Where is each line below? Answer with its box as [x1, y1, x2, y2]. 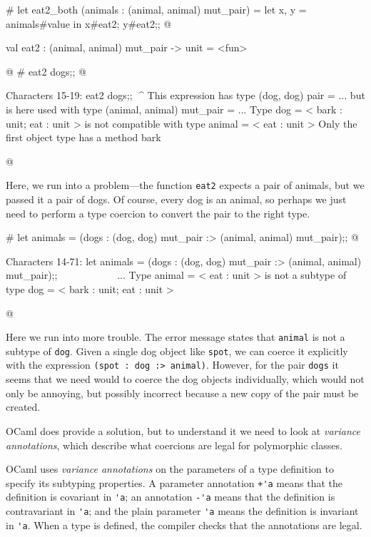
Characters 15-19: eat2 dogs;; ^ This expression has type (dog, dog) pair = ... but [6, 88, 365, 103]
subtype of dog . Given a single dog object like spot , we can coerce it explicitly [6, 343, 348, 358]
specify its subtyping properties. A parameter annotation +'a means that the [6, 475, 342, 490]
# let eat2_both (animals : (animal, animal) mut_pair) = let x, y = [6, 2, 307, 16]
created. [6, 399, 41, 414]
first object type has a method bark [6, 130, 161, 145]
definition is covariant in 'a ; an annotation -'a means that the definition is [6, 489, 335, 504]
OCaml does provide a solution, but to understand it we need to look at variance [6, 423, 360, 438]
